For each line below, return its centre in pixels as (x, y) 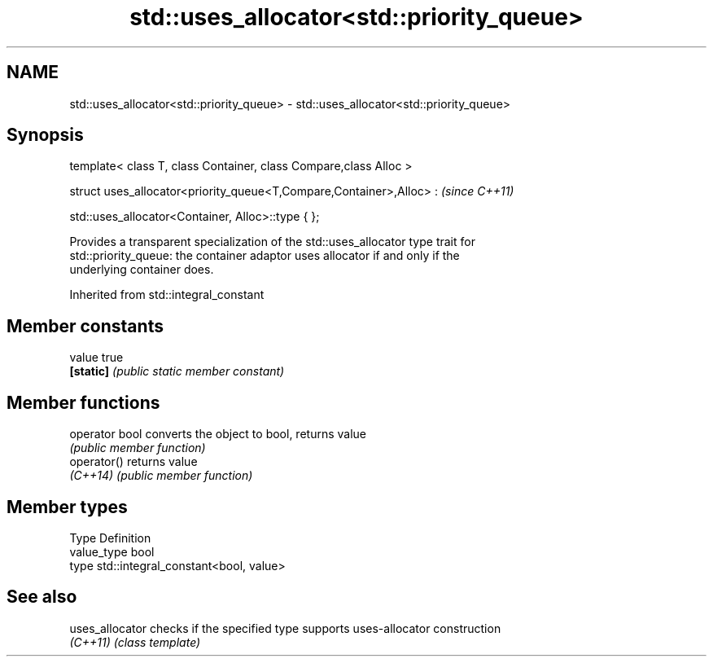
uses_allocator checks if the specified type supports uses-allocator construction (285, 628)
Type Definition (110, 538)
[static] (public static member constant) (177, 371)
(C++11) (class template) (135, 642)
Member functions (83, 402)
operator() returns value (133, 462)
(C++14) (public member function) (161, 476)
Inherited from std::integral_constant (167, 295)
